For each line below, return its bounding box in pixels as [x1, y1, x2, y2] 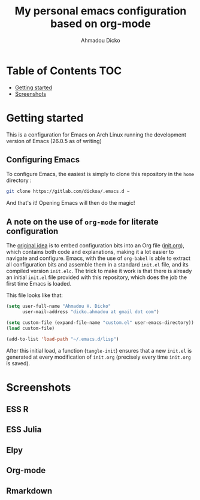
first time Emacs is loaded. [6, 280, 72, 287]
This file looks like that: [6, 292, 63, 299]
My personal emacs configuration [14, 4, 187, 18]
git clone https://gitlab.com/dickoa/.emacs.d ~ [6, 189, 130, 195]
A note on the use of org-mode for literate [6, 217, 159, 227]
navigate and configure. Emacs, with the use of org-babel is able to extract [6, 254, 190, 262]
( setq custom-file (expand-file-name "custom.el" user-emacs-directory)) [6, 319, 195, 326]
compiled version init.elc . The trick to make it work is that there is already [6, 268, 192, 275]
